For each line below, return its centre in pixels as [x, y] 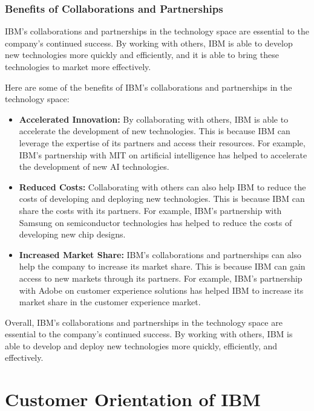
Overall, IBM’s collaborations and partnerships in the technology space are [144, 322]
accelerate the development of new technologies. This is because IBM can [155, 131]
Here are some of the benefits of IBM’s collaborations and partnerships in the [149, 87]
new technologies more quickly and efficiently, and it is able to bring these [142, 55]
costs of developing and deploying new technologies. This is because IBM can [162, 199]
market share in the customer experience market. [110, 302]
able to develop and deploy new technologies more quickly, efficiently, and [141, 345]
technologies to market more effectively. [78, 66]
